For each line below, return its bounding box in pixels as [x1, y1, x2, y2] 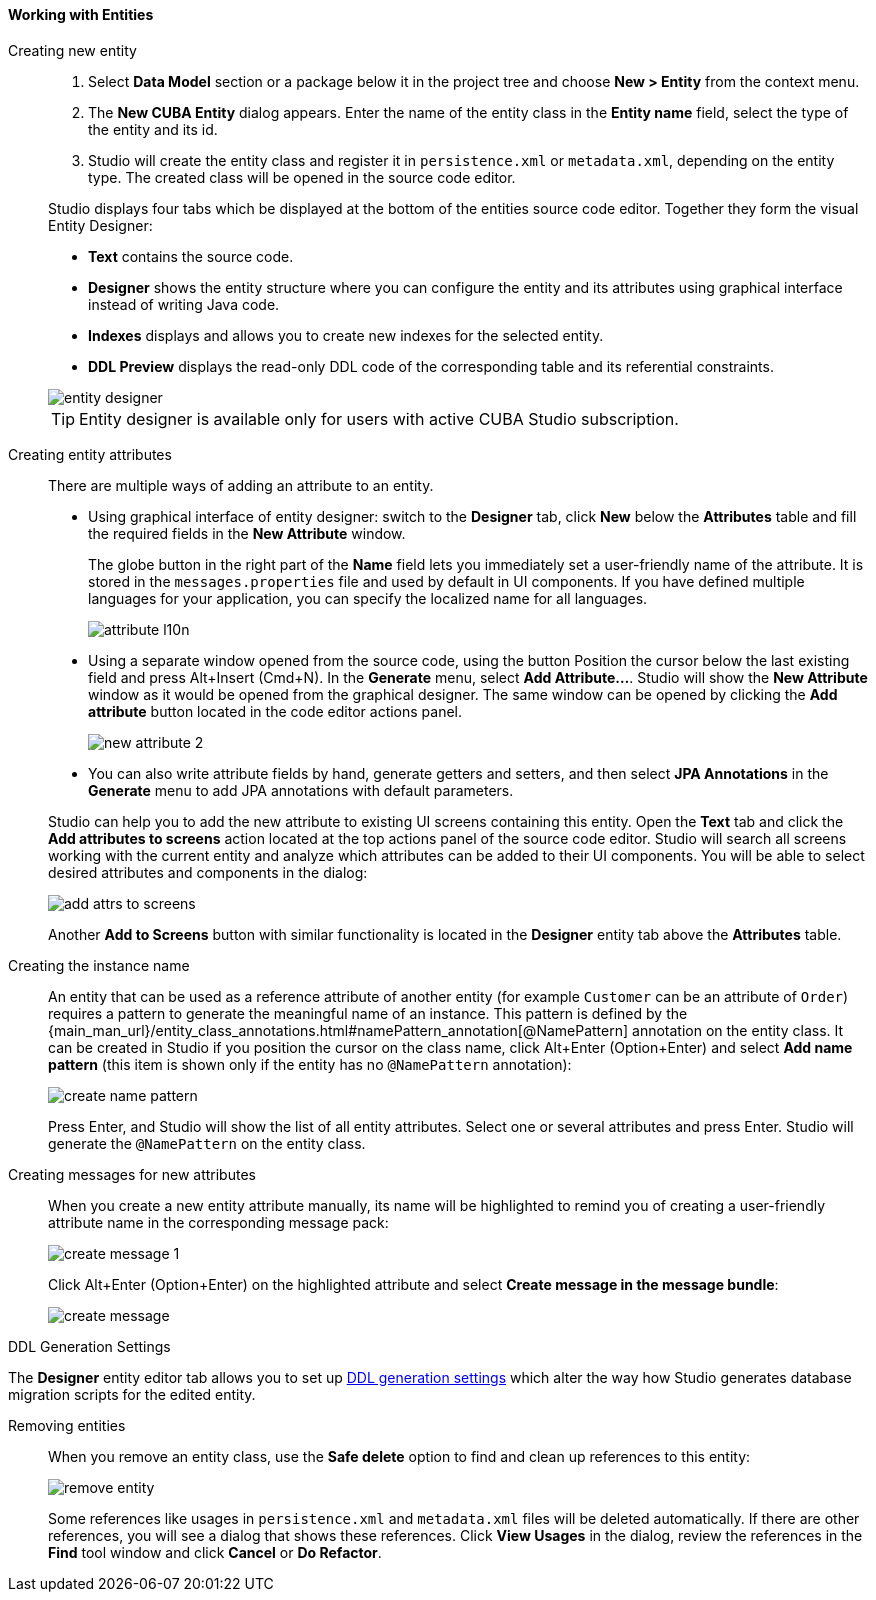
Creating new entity [8, 41, 137, 59]
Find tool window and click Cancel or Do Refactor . [48, 1543, 382, 1561]
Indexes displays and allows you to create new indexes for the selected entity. [88, 326, 604, 344]
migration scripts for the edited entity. [8, 1385, 256, 1403]
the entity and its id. [88, 120, 218, 138]
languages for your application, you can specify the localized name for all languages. [88, 589, 648, 607]
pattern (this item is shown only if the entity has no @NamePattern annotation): [48, 1055, 572, 1073]
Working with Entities [8, 6, 154, 23]
